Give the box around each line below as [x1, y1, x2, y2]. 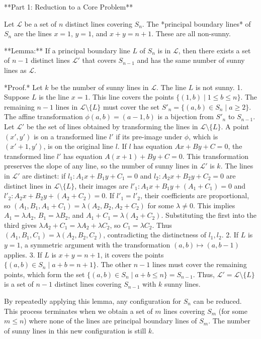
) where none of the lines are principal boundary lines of [24, 315, 197, 326]
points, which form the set [4, 269, 85, 279]
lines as [4, 64, 27, 75]
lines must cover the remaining [152, 259, 247, 270]
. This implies [193, 200, 235, 210]
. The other [96, 259, 132, 270]
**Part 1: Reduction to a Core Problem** [4, 2, 133, 12]
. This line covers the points [88, 92, 174, 102]
